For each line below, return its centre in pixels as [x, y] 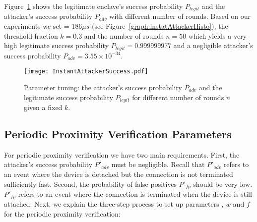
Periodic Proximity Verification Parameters [118, 134]
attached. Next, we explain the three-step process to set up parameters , [114, 204]
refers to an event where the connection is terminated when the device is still [135, 194]
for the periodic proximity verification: [62, 214]
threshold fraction [31, 35]
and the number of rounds [124, 35]
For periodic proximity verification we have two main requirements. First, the [122, 154]
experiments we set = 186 [43, 26]
